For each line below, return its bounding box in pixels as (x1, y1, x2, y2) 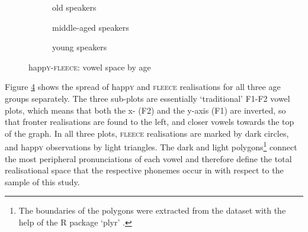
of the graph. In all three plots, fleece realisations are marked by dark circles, (5, 127, 289, 139)
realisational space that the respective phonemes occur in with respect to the (5, 164, 284, 176)
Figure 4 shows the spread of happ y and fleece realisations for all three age (5, 80, 281, 93)
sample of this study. (5, 175, 80, 188)
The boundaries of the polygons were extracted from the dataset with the (18, 204, 286, 217)
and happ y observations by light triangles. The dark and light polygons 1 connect (5, 139, 297, 153)
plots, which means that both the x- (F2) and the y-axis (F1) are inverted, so (5, 104, 286, 116)
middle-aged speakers (52, 21, 129, 33)
